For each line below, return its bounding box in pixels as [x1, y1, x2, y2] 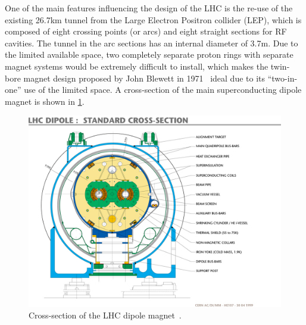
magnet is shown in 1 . [5, 95, 85, 107]
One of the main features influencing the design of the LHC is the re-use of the [5, 2, 293, 14]
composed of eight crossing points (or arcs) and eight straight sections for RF [5, 25, 287, 37]
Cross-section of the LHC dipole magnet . [29, 309, 182, 321]
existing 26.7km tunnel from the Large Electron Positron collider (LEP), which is [5, 13, 302, 26]
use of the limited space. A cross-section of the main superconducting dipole [24, 83, 302, 96]
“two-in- [267, 71, 298, 84]
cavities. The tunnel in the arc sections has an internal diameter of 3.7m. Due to [5, 36, 298, 49]
